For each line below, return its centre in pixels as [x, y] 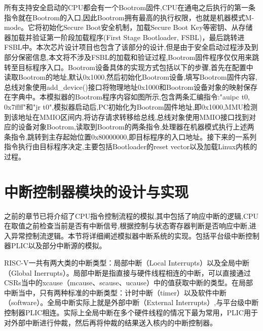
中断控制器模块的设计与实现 [97, 191]
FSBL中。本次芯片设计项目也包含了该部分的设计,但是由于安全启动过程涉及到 [131, 47]
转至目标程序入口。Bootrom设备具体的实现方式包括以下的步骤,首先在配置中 [129, 67]
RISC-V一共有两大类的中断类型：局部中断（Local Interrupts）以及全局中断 [127, 262]
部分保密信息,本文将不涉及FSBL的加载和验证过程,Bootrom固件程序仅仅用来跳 [132, 57]
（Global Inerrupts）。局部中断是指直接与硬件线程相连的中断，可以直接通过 [127, 272]
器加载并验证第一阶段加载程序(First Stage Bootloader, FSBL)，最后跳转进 [124, 37]
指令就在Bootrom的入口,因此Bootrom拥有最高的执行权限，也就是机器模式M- [129, 17]
